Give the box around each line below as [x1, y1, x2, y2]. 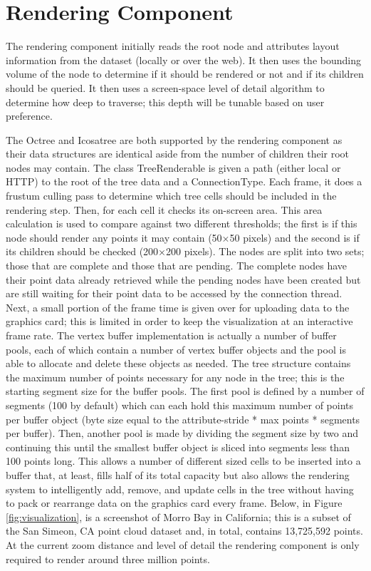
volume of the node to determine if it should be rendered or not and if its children [6, 66, 364, 81]
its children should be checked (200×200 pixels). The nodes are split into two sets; [6, 244, 365, 259]
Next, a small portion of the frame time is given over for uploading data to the [6, 299, 350, 314]
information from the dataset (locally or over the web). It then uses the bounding [6, 52, 361, 67]
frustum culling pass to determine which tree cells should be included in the [6, 188, 337, 203]
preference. [6, 108, 53, 123]
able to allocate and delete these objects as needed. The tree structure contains [6, 356, 351, 371]
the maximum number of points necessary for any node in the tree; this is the [6, 369, 345, 384]
